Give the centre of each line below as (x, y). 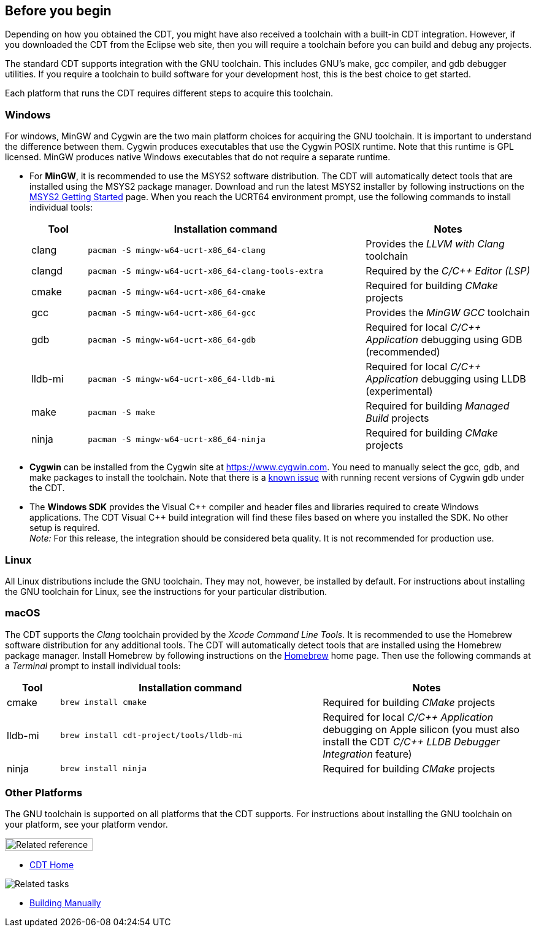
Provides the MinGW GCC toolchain (448, 313)
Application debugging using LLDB (446, 379)
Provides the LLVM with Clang (435, 244)
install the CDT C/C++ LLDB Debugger (411, 741)
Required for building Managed (438, 406)
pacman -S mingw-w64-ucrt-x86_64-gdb (172, 340)
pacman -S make (121, 412)
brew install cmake (104, 702)
